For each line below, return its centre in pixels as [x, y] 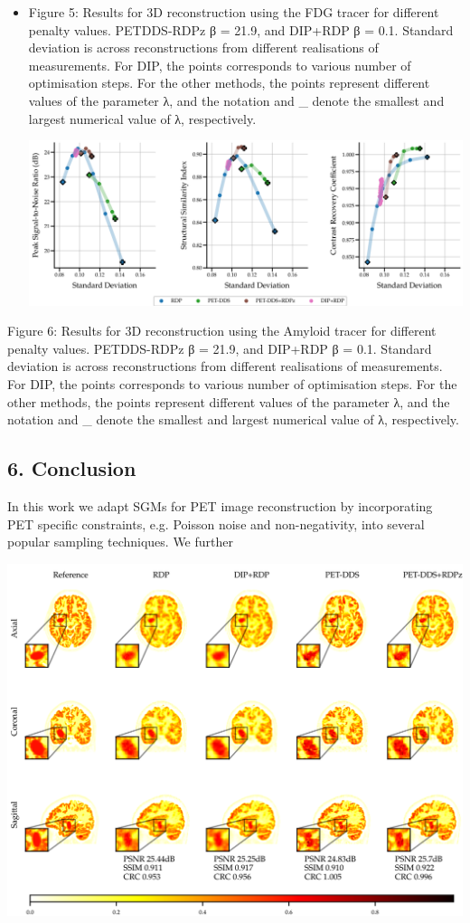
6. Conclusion [72, 468]
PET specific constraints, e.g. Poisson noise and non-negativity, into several [216, 523]
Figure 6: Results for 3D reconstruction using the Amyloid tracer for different [222, 331]
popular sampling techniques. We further [120, 542]
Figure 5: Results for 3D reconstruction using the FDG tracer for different [234, 12]
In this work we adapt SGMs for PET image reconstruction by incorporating [220, 505]
